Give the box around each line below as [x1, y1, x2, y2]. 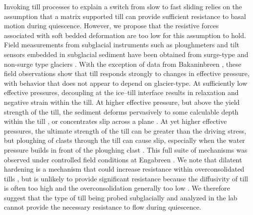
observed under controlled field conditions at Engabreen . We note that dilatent [4, 154, 242, 164]
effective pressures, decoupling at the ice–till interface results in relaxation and [4, 87, 239, 98]
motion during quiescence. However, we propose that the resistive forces [4, 20, 219, 31]
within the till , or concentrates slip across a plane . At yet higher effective [4, 116, 227, 126]
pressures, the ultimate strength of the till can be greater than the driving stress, [4, 125, 246, 136]
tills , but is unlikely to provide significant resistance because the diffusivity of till [4, 173, 248, 183]
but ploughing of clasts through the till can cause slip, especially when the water [4, 135, 245, 145]
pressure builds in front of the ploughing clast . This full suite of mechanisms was [4, 144, 248, 155]
